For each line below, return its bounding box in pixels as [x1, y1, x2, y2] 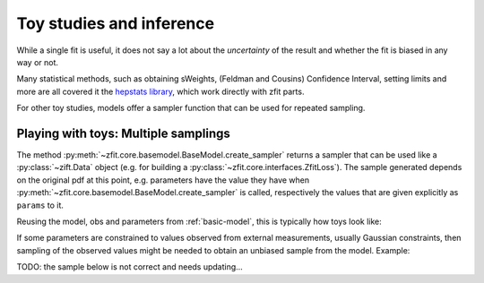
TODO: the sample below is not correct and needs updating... [16, 262, 244, 272]
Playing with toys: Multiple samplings [16, 125, 230, 141]
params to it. [16, 200, 65, 210]
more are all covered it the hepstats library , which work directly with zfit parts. [16, 86, 305, 97]
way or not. [16, 56, 58, 67]
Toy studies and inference [16, 13, 215, 33]
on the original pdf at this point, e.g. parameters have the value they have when [16, 175, 310, 185]
